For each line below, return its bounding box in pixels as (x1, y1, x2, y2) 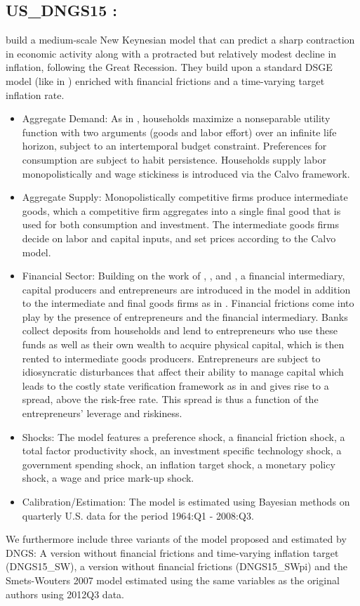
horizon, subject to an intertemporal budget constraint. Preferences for (22, 138, 327, 153)
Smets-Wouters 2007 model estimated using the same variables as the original (6, 572, 340, 587)
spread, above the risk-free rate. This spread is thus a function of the (22, 392, 319, 407)
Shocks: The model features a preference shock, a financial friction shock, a (22, 429, 345, 444)
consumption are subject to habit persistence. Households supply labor (22, 152, 326, 166)
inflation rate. (6, 87, 65, 102)
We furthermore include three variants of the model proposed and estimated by (6, 532, 347, 546)
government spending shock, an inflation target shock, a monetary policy (22, 456, 335, 471)
